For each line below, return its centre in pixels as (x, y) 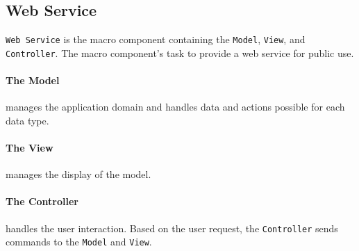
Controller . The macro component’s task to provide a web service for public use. (180, 52)
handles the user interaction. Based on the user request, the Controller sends (172, 228)
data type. (27, 120)
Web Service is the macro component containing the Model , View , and (156, 39)
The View (30, 148)
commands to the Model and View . (79, 242)
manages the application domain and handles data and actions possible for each (175, 107)
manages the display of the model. (78, 174)
